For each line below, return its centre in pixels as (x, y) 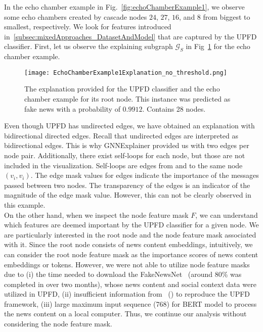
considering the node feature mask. (58, 324)
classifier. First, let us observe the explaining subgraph (89, 46)
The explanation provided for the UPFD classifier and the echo (122, 89)
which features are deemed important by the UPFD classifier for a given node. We (131, 225)
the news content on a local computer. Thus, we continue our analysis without (125, 314)
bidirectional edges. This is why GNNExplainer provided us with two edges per (127, 145)
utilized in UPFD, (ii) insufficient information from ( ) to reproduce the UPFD (127, 294)
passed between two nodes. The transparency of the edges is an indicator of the (127, 185)
